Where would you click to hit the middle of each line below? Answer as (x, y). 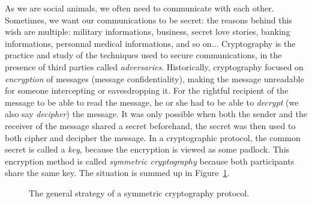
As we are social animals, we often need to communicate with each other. (139, 8)
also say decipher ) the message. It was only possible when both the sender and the (156, 114)
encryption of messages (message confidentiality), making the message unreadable (154, 78)
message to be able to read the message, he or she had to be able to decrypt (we (152, 102)
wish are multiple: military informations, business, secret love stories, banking (148, 32)
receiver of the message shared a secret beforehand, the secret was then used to (150, 125)
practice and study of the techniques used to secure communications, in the (143, 55)
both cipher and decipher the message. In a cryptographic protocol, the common (153, 137)
